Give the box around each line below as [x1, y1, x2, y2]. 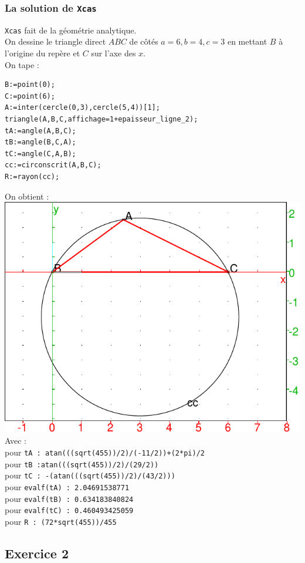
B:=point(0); [5, 80, 55, 89]
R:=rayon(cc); [5, 172, 60, 181]
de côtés [129, 35, 158, 48]
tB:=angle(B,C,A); [5, 138, 76, 147]
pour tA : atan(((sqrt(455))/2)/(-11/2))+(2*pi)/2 [5, 446, 205, 459]
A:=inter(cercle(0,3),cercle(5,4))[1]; [5, 103, 160, 112]
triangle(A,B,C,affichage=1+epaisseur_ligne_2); [5, 115, 198, 123]
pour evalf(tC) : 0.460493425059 [5, 504, 134, 516]
